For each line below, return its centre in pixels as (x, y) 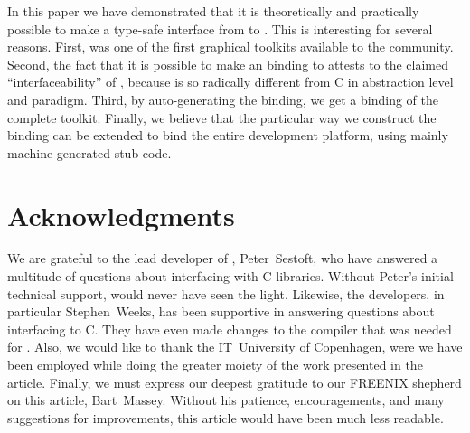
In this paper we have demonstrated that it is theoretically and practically (213, 11)
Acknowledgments (121, 215)
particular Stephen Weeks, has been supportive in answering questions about (221, 311)
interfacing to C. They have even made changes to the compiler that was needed (230, 329)
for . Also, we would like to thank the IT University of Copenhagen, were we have (235, 347)
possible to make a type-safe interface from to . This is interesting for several (220, 28)
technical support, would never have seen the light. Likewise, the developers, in (226, 293)
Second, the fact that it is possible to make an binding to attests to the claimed (228, 64)
